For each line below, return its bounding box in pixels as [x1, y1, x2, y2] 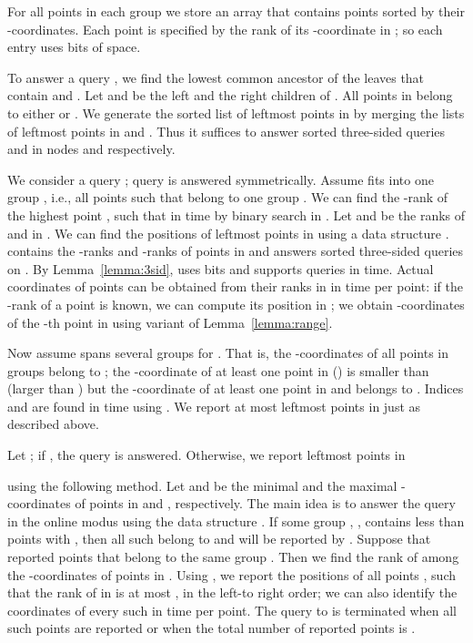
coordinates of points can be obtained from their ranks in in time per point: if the [7, 277, 463, 296]
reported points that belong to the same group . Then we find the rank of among [7, 547, 459, 566]
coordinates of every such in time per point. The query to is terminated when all [7, 600, 457, 619]
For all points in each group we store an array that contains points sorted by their [7, 2, 465, 20]
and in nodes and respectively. [7, 139, 176, 158]
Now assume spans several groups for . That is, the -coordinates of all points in [7, 343, 448, 362]
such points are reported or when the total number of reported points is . [7, 618, 416, 638]
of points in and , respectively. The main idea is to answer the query [75, 494, 456, 513]
